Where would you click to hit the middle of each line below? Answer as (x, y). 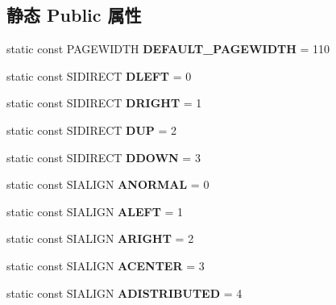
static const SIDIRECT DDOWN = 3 (104, 157)
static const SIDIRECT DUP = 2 (92, 130)
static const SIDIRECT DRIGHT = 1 (104, 103)
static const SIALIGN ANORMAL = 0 (108, 184)
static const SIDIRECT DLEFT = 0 (99, 75)
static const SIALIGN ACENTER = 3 (106, 265)
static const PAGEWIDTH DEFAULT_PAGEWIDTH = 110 (168, 49)
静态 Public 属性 (74, 15)
